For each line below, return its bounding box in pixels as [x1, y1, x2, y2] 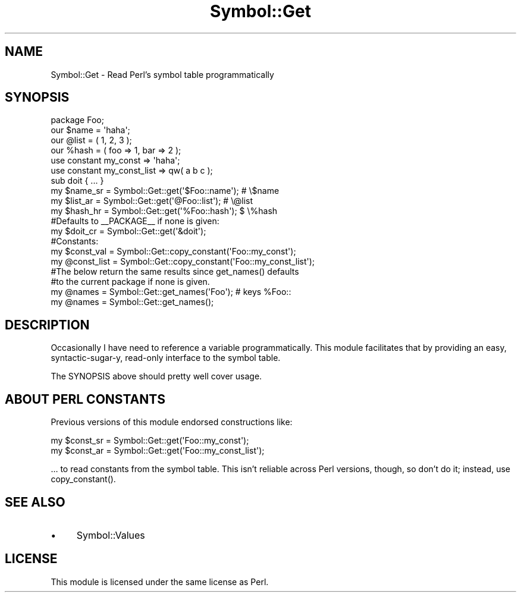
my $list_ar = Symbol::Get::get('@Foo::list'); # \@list [51, 196, 253, 206]
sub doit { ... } [51, 175, 104, 186]
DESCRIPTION [5, 317, 90, 332]
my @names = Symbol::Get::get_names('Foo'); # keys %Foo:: [51, 287, 291, 297]
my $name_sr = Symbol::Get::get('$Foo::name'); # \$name [51, 186, 280, 196]
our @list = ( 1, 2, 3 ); [51, 135, 132, 146]
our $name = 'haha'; [51, 125, 130, 136]
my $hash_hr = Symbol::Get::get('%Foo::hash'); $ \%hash [51, 206, 278, 216]
